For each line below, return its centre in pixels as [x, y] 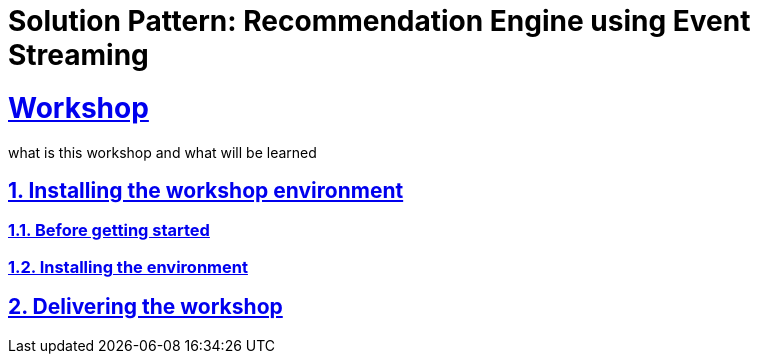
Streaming [78, 55]
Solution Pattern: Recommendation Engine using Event [379, 21]
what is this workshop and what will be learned [162, 152]
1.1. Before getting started [109, 230]
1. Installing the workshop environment [206, 190]
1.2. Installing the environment [128, 266]
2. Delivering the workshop [145, 307]
